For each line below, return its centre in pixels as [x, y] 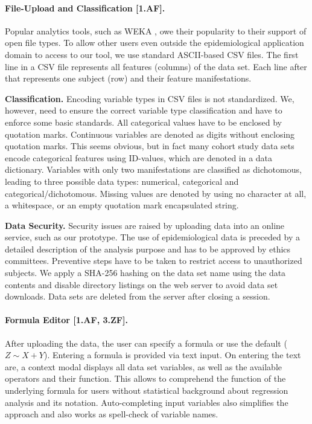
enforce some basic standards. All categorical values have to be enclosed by [144, 122]
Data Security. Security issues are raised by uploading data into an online [145, 225]
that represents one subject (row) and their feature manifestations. [128, 78]
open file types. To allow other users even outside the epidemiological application [154, 43]
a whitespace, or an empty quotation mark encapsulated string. [122, 205]
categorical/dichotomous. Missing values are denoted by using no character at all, [156, 193]
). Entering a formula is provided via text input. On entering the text [173, 355]
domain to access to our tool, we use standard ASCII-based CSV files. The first [152, 54]
